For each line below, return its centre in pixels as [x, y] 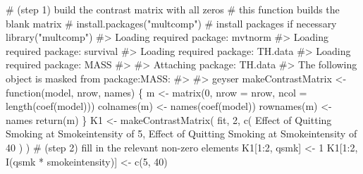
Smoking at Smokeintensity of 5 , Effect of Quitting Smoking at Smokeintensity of [181, 133]
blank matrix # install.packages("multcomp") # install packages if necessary [171, 23]
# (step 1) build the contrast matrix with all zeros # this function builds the [173, 9]
